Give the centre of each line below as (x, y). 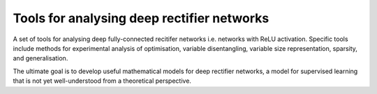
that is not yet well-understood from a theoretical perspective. (102, 81)
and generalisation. (40, 58)
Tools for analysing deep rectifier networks (141, 18)
